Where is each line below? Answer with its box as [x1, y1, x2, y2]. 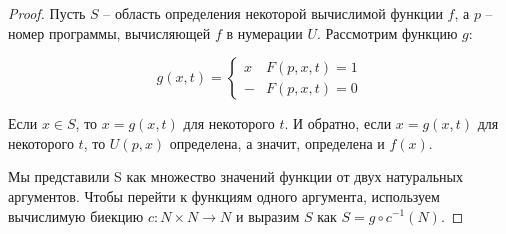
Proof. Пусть [8, 3, 86, 23]
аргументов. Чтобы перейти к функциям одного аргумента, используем [8, 185, 440, 206]
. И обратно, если [284, 113, 392, 134]
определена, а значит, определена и [169, 132, 385, 153]
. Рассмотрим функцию [317, 22, 458, 43]
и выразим [235, 205, 300, 226]
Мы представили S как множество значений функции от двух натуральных [8, 166, 464, 187]
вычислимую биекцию [8, 205, 144, 226]
